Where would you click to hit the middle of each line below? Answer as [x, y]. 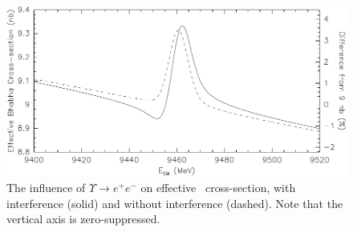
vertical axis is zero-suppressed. [83, 219]
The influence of [46, 188]
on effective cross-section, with [218, 188]
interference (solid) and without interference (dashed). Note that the [175, 203]
